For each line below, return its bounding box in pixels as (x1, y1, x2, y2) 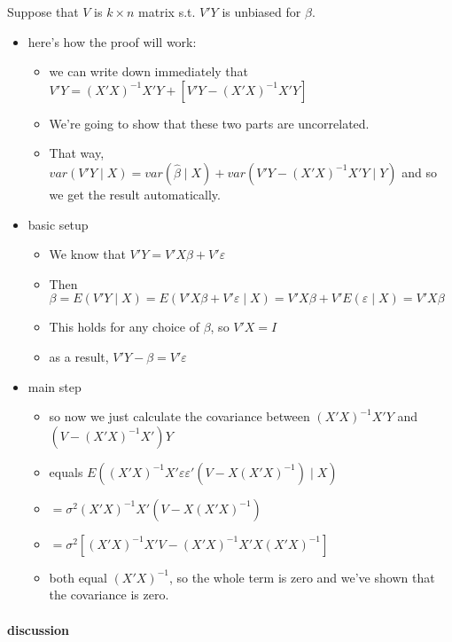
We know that (49, 245, 126, 263)
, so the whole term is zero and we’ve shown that (168, 568, 435, 586)
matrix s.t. (138, 3, 196, 20)
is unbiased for (222, 3, 301, 20)
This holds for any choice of (49, 317, 199, 336)
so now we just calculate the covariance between (49, 407, 310, 426)
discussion (7, 620, 70, 638)
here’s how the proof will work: (27, 32, 197, 51)
